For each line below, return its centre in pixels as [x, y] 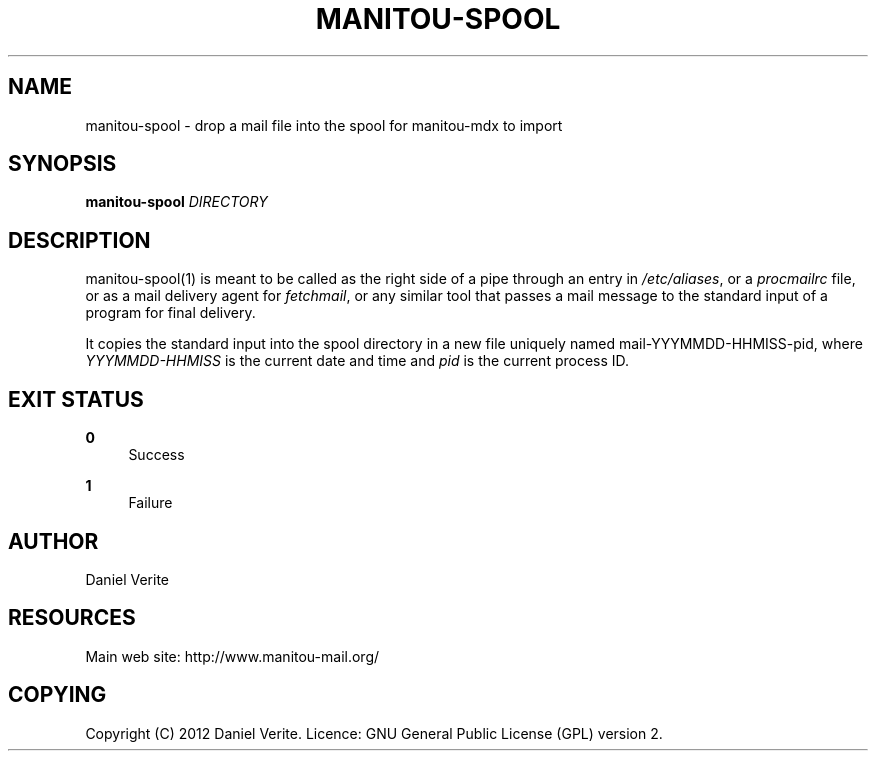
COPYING [57, 695]
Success [156, 455]
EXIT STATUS [76, 399]
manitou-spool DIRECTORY [176, 202]
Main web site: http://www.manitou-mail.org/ [232, 656]
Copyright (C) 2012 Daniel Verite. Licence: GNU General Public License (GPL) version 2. [374, 733]
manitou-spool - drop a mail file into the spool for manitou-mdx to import [324, 125]
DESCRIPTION [79, 240]
